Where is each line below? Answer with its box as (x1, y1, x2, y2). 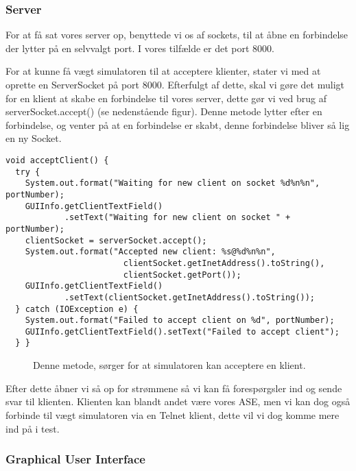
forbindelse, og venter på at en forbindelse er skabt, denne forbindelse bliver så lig (5, 117, 350, 132)
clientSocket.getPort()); (123, 269, 241, 280)
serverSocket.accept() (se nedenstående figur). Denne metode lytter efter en (5, 104, 322, 119)
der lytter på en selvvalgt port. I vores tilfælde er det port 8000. (5, 40, 274, 55)
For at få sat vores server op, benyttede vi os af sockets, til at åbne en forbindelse (5, 27, 348, 42)
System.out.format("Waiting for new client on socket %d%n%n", (25, 178, 320, 189)
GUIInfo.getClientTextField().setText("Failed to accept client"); (25, 326, 340, 337)
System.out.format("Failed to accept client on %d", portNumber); (25, 315, 335, 326)
